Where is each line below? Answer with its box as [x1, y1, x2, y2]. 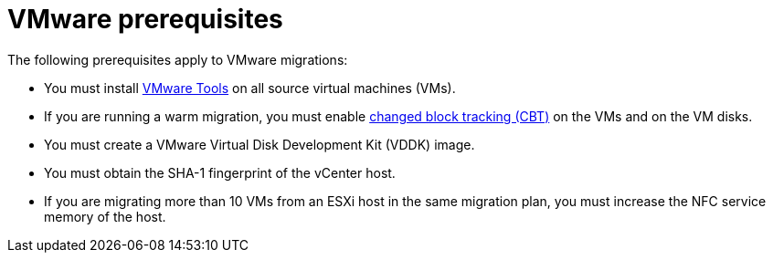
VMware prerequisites [7, 4, 283, 35]
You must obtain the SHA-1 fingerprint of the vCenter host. [44, 164, 396, 181]
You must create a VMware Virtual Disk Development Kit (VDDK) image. [44, 136, 475, 152]
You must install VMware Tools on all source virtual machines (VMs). [44, 79, 456, 96]
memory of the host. [44, 208, 166, 224]
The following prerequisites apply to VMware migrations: [7, 51, 348, 68]
